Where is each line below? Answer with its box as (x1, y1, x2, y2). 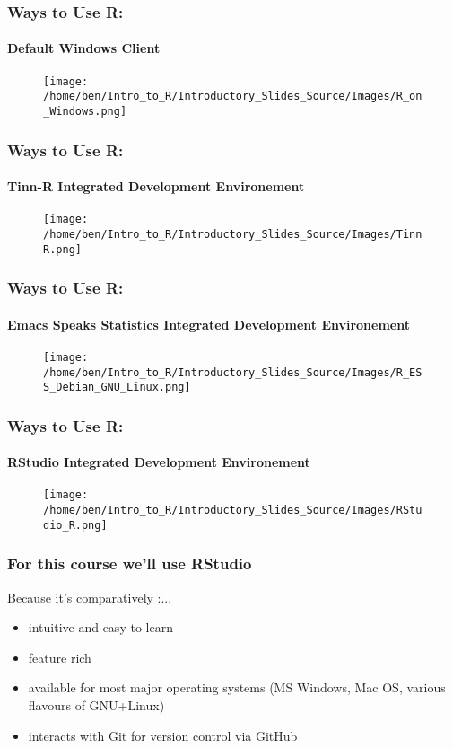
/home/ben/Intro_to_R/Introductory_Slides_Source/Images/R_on (43, 90, 423, 103)
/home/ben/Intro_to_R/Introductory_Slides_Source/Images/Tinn (43, 227, 423, 241)
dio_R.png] (43, 518, 108, 532)
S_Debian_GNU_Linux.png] (43, 381, 191, 394)
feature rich (28, 647, 91, 666)
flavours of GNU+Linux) (28, 696, 165, 715)
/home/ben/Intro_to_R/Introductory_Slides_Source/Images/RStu (43, 504, 423, 517)
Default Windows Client (7, 39, 161, 57)
